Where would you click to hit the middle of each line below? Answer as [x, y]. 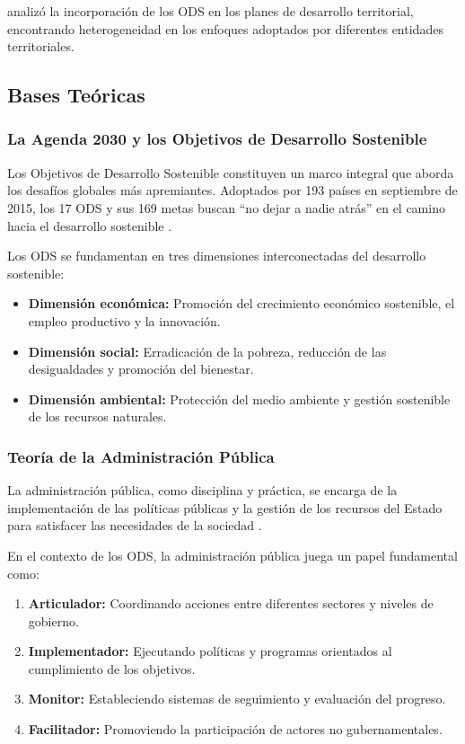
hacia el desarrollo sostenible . [90, 225]
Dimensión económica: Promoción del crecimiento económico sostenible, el [241, 303]
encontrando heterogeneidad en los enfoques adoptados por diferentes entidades [225, 28]
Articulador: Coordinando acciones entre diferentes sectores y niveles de [231, 603]
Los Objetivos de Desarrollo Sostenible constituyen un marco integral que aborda [231, 172]
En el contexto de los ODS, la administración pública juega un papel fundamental [232, 555]
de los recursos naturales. [97, 416]
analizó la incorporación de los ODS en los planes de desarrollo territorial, [211, 11]
